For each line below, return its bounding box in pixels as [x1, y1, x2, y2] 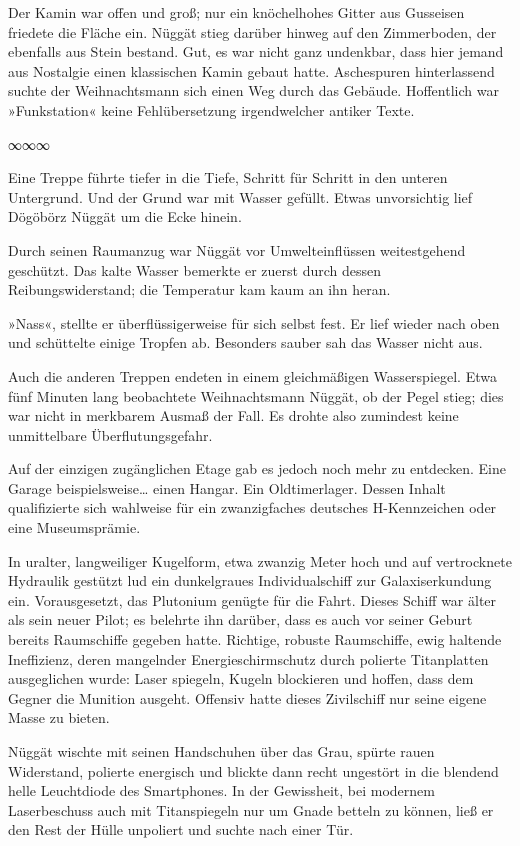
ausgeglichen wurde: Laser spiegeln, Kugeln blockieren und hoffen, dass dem [8, 668, 474, 689]
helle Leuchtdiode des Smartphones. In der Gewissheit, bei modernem [8, 780, 435, 801]
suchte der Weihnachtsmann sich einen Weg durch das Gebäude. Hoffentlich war [8, 80, 499, 101]
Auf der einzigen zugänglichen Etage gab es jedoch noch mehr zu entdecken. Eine [8, 458, 506, 479]
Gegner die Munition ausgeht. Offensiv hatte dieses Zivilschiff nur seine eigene [8, 687, 487, 708]
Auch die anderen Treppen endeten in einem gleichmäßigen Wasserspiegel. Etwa [8, 365, 497, 386]
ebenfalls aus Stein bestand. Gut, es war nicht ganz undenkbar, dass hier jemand [8, 41, 504, 62]
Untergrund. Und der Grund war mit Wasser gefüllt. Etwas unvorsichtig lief [8, 186, 473, 207]
